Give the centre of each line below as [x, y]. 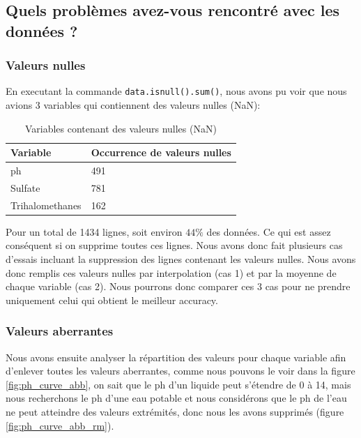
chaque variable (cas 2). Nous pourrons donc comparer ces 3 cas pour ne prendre [178, 286]
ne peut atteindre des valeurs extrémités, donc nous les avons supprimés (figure [175, 412]
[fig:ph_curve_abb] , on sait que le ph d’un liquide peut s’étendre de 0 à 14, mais [178, 384]
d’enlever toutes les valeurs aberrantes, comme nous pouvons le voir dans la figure [180, 371]
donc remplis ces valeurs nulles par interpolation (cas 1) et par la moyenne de [171, 272]
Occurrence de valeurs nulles [161, 152]
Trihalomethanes [46, 205]
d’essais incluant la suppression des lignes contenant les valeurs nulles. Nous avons [181, 259]
